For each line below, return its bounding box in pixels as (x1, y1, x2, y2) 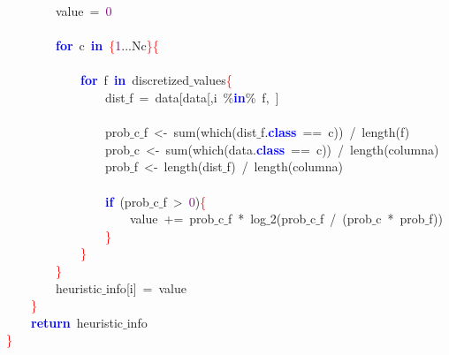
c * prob (376, 209, 425, 228)
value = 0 (55, 2, 112, 19)
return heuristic (31, 313, 124, 331)
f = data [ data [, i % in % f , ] (129, 87, 279, 106)
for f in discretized (80, 71, 189, 89)
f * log (227, 209, 267, 228)
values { (193, 71, 232, 89)
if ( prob (105, 192, 149, 210)
